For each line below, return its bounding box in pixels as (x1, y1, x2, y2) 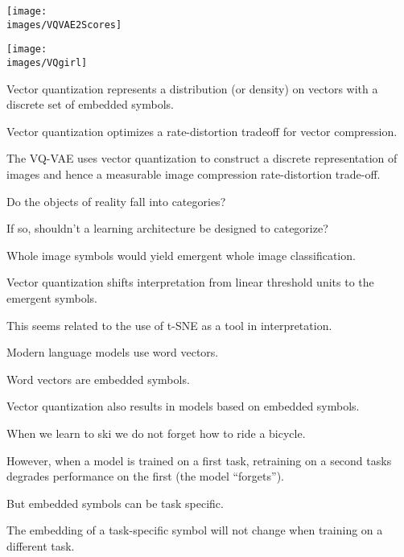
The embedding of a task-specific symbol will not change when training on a (6, 522, 383, 538)
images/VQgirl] (6, 56, 88, 68)
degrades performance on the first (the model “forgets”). (6, 468, 284, 485)
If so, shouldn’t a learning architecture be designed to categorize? (6, 220, 328, 237)
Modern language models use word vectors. (6, 344, 219, 361)
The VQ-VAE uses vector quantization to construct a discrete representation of (6, 150, 398, 167)
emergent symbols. (6, 289, 97, 306)
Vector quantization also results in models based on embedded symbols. (6, 398, 360, 415)
